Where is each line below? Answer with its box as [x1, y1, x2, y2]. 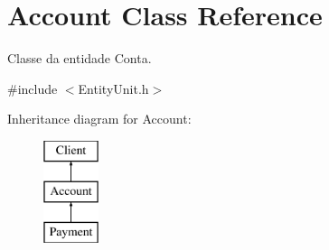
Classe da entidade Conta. [7, 49, 152, 68]
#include [7, 79, 58, 97]
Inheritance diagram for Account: [7, 109, 192, 128]
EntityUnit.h [78, 79, 149, 97]
